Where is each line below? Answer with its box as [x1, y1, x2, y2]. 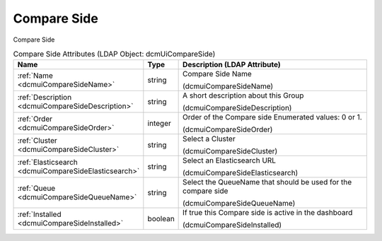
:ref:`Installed [17, 209, 62, 219]
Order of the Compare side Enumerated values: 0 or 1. [183, 112, 362, 122]
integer [147, 119, 171, 129]
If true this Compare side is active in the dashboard [183, 208, 353, 218]
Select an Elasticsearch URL [183, 155, 276, 165]
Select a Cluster [183, 134, 236, 144]
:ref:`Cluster [17, 136, 58, 146]
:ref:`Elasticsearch [17, 158, 78, 167]
